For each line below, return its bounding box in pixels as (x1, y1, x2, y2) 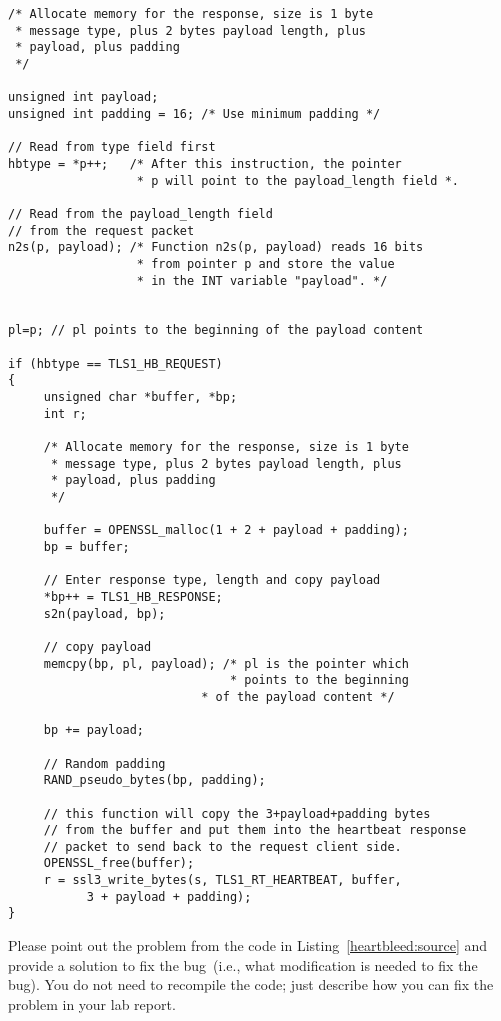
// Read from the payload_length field (8, 206, 273, 221)
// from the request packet (8, 223, 195, 238)
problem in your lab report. (8, 993, 176, 1014)
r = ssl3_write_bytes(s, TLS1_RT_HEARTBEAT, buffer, (43, 873, 402, 888)
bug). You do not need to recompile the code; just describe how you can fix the (8, 974, 494, 995)
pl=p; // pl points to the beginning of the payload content (8, 323, 424, 338)
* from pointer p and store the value (136, 256, 395, 271)
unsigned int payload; (8, 90, 159, 105)
